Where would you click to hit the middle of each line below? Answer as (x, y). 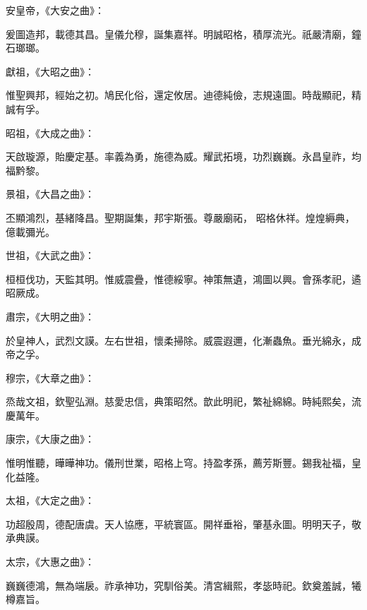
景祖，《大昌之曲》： (50, 194)
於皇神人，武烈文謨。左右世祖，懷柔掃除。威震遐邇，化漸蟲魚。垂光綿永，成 (183, 340)
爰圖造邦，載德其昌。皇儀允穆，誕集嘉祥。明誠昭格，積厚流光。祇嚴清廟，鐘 (183, 34)
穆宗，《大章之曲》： (50, 377)
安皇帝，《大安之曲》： (55, 10)
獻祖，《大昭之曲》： (50, 71)
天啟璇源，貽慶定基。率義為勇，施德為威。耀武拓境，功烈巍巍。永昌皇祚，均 (183, 156)
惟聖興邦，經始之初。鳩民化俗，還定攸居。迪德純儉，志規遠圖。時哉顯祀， (179, 95)
